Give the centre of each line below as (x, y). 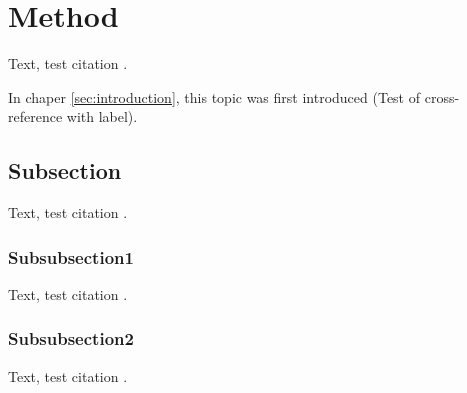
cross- (442, 96)
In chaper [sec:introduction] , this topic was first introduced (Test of (214, 96)
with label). (102, 116)
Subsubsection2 (71, 338)
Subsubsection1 (71, 256)
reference (35, 116)
